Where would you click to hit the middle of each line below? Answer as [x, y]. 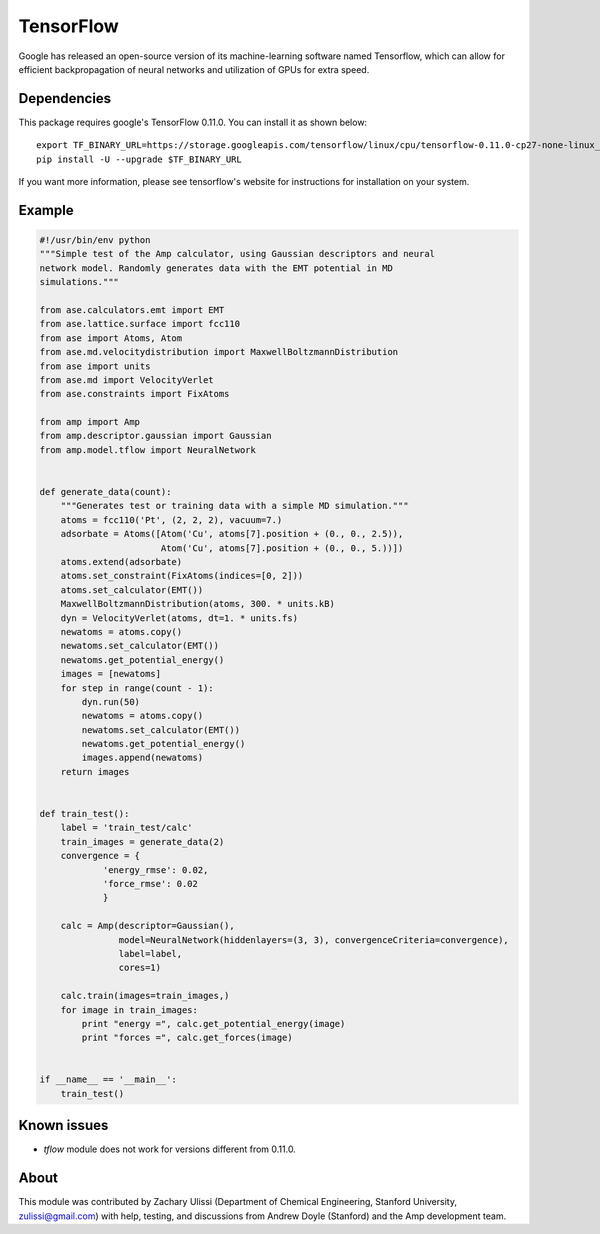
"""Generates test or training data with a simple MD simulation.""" [234, 506]
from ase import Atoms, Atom [111, 338]
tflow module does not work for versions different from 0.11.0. [170, 1149]
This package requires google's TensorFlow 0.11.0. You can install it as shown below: [193, 122]
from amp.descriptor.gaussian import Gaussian [155, 436]
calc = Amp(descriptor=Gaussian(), [147, 926]
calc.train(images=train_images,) [145, 996]
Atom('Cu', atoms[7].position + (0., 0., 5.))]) [282, 548]
